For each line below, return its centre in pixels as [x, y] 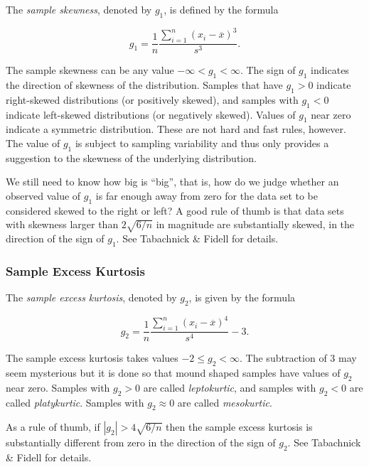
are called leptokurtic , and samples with [230, 387]
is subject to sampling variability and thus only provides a [202, 143]
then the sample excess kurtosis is [239, 427]
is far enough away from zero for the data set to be [207, 195]
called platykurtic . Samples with [75, 402]
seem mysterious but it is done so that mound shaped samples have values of [173, 372]
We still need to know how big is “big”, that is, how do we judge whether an [172, 182]
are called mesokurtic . [225, 402]
